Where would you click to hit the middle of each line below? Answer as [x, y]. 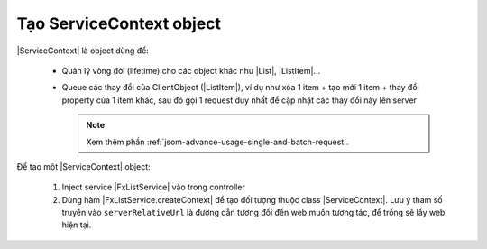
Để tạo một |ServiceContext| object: [83, 166]
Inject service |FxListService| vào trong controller [153, 187]
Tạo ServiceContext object [119, 23]
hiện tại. [77, 225]
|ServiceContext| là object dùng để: [83, 51]
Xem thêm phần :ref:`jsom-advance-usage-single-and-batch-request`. [217, 142]
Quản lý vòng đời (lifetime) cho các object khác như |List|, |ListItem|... [191, 70]
